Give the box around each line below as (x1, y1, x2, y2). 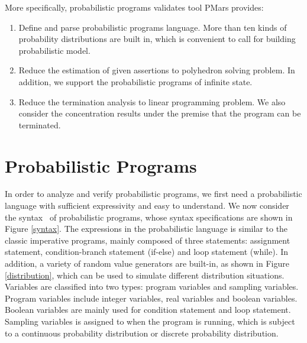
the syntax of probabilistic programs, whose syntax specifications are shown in (5, 211, 293, 223)
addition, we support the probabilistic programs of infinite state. (18, 75, 253, 88)
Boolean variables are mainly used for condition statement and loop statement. (5, 303, 291, 316)
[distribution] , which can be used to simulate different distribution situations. (5, 268, 285, 281)
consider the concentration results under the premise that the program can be (18, 107, 301, 119)
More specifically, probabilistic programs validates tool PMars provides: (5, 1, 264, 13)
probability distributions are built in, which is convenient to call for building (18, 33, 296, 45)
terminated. (18, 118, 61, 131)
